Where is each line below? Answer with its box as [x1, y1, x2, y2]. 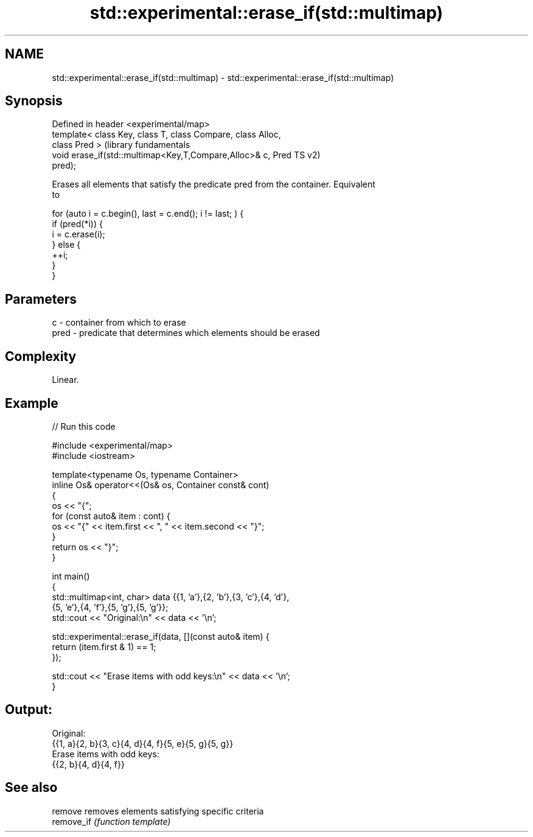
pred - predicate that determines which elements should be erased [52, 327, 320, 338]
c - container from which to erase [52, 317, 186, 328]
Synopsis [5, 93, 63, 109]
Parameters [5, 291, 77, 307]
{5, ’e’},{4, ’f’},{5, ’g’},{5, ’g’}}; [52, 601, 169, 612]
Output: [5, 702, 52, 718]
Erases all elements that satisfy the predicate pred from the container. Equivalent [52, 179, 375, 190]
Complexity [5, 348, 77, 364]
